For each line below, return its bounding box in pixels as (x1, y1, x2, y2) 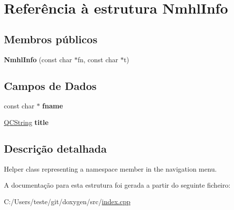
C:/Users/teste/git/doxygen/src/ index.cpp (4, 196, 131, 206)
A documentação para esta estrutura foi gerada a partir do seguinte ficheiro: (4, 180, 231, 190)
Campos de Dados (4, 78, 97, 93)
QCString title (4, 117, 49, 127)
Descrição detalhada (4, 140, 107, 156)
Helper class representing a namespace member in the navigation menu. (4, 163, 217, 174)
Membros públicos (4, 31, 98, 46)
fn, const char (77, 54, 118, 64)
